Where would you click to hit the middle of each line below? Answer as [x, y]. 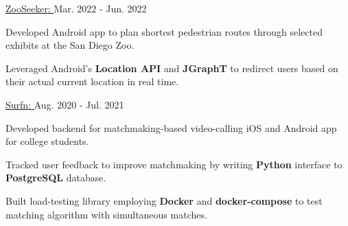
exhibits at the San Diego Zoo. [70, 45]
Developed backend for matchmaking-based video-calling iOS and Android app [171, 127]
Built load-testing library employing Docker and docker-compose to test [164, 200]
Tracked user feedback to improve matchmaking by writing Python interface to [174, 164]
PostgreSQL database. [56, 178]
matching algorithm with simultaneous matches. [106, 214]
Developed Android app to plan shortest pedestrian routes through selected [164, 31]
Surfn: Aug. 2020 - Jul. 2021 [65, 104]
